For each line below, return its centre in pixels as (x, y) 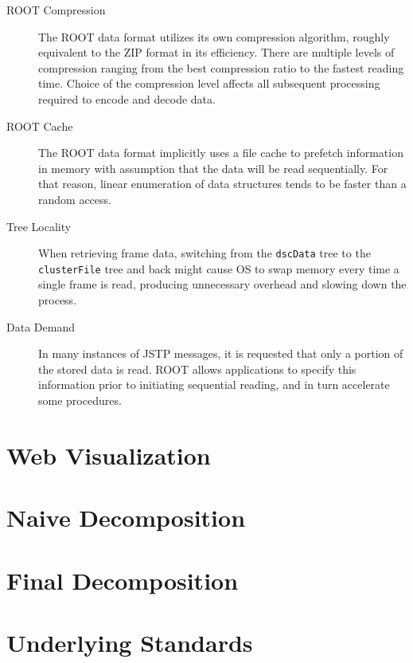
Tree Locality (39, 226)
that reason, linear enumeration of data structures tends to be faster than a (222, 184)
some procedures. (80, 400)
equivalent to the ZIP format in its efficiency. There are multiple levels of (216, 52)
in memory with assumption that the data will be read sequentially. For (213, 168)
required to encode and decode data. (127, 98)
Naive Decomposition (126, 518)
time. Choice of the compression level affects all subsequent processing (209, 83)
